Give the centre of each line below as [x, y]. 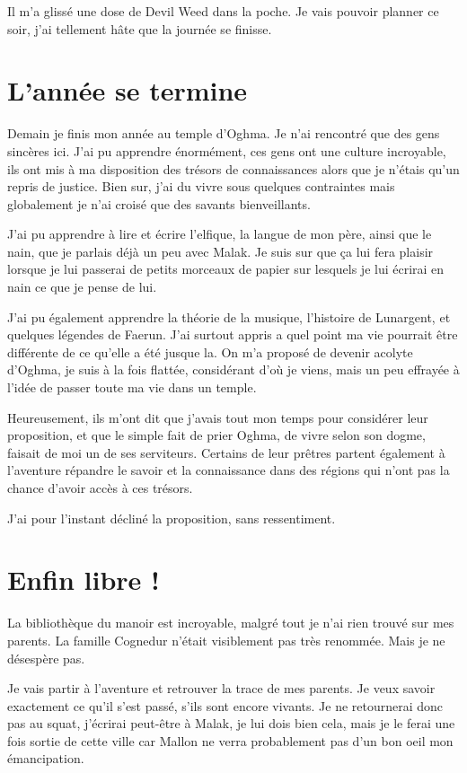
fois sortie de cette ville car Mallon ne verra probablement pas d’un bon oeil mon [230, 740]
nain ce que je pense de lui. [82, 287]
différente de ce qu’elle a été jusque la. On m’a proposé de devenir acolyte [210, 351]
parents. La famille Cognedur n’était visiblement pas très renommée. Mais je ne [226, 640]
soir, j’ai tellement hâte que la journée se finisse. [140, 28]
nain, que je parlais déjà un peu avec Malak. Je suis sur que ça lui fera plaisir [220, 251]
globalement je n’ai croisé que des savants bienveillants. [159, 203]
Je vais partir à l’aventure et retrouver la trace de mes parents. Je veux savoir [221, 688]
